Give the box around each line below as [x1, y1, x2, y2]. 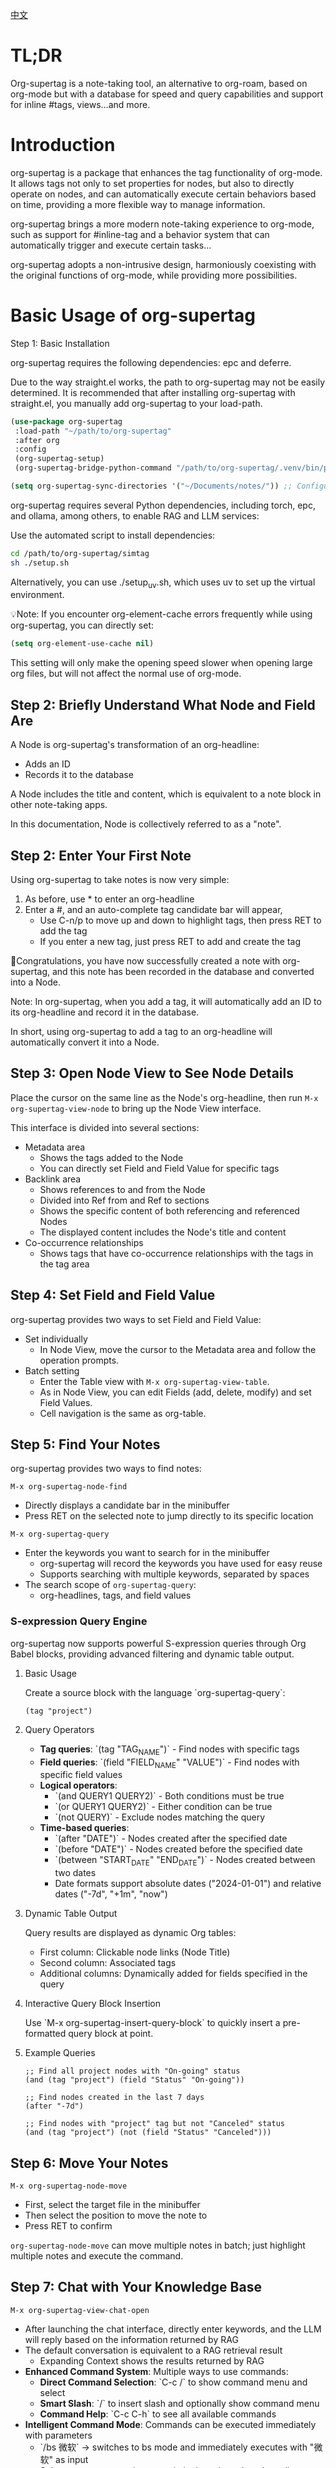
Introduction [10, 134, 116, 157]
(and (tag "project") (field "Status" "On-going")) [24, 2075, 245, 2085]
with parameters [24, 2429, 93, 2441]
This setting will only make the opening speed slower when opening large [10, 657, 313, 669]
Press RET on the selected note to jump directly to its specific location [24, 1510, 314, 1522]
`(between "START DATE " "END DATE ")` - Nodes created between [54, 1854, 316, 1868]
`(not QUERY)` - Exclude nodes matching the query [54, 1811, 266, 1823]
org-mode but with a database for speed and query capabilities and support [10, 88, 324, 100]
